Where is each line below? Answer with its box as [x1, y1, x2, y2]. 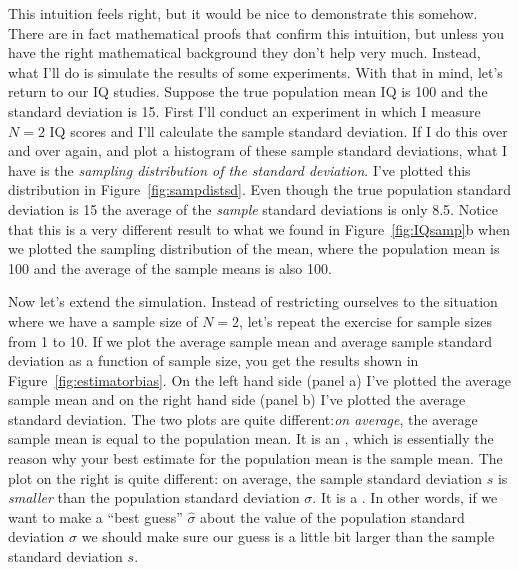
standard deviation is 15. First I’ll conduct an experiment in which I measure [8, 100, 481, 121]
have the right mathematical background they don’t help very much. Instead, [8, 42, 481, 63]
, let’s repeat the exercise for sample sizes [239, 310, 492, 331]
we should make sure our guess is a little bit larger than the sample [81, 526, 495, 547]
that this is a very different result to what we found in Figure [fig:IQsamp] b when [8, 218, 510, 239]
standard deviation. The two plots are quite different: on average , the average [8, 408, 478, 429]
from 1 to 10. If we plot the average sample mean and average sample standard [8, 330, 493, 351]
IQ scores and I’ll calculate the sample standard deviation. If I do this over [49, 120, 508, 141]
